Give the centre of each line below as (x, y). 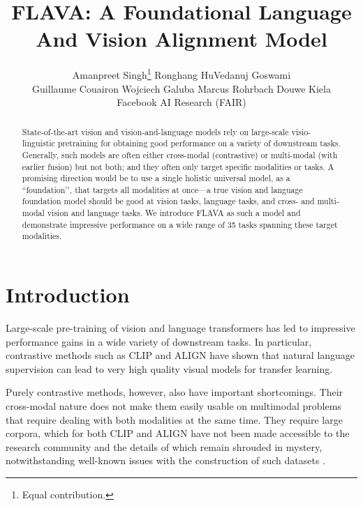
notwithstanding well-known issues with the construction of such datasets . (165, 460)
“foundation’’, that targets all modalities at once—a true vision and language (162, 189)
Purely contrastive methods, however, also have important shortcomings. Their (175, 392)
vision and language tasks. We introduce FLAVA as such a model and (174, 213)
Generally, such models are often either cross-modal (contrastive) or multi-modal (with (180, 154)
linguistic (38, 143)
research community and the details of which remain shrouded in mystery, (164, 446)
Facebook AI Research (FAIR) (181, 102)
